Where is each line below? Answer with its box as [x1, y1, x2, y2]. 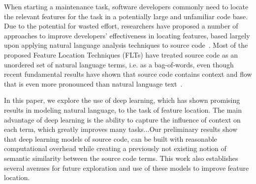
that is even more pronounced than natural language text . [4, 78, 183, 89]
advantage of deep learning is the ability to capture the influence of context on [4, 114, 241, 124]
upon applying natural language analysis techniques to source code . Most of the [4, 40, 248, 50]
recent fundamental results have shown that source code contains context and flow [4, 69, 252, 79]
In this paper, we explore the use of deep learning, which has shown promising [4, 95, 240, 105]
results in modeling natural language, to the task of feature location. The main [4, 104, 242, 115]
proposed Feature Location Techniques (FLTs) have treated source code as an [4, 49, 238, 60]
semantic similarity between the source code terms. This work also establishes [4, 153, 238, 163]
